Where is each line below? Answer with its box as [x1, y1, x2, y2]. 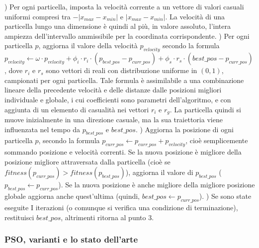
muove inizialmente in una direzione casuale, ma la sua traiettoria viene [4, 114, 223, 124]
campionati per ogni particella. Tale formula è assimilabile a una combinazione [4, 75, 244, 85]
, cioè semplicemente [185, 135, 248, 146]
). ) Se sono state [199, 191, 252, 201]
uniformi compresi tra [4, 11, 71, 21]
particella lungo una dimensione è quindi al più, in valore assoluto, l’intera [4, 21, 231, 31]
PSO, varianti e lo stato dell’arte [4, 233, 138, 246]
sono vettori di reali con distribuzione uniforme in [46, 65, 197, 76]
